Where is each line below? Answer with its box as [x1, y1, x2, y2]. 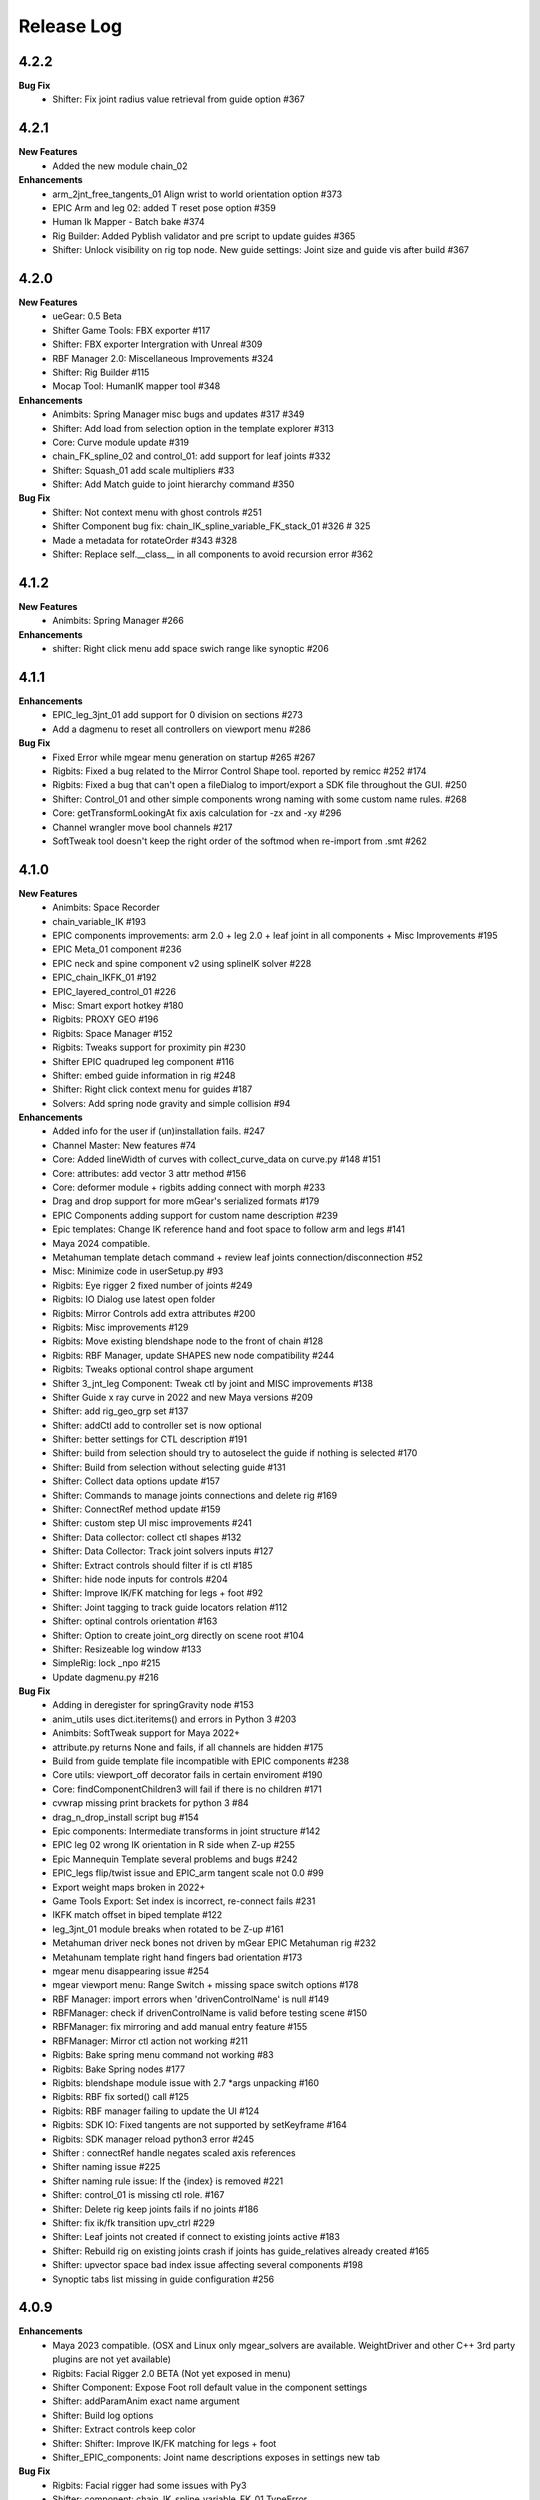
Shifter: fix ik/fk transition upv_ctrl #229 [52, 2216, 215, 2229]
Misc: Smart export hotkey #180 [52, 999, 184, 1011]
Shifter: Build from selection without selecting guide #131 [52, 1461, 287, 1473]
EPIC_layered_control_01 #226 [52, 985, 177, 997]
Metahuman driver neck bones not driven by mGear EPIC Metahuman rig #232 [52, 1937, 377, 1949]
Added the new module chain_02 [52, 160, 188, 172]
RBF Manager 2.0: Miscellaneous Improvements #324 [52, 352, 274, 364]
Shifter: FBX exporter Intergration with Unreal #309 [52, 338, 263, 350]
